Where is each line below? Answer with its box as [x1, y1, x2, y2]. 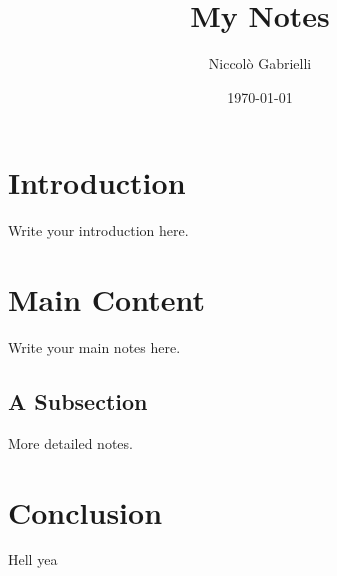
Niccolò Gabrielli [208, 53, 312, 74]
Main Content [8, 279, 205, 320]
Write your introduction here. [8, 220, 189, 241]
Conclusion [8, 491, 163, 532]
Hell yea [8, 549, 58, 570]
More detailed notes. [8, 432, 133, 453]
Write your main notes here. [8, 336, 181, 357]
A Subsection [8, 385, 148, 416]
